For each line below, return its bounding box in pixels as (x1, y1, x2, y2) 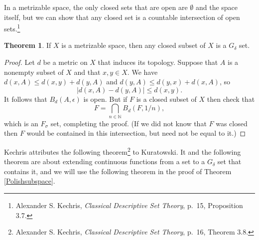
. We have (127, 66, 158, 77)
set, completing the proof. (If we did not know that (50, 118, 207, 128)
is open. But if (83, 93, 128, 104)
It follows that (4, 93, 47, 104)
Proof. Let (4, 57, 35, 67)
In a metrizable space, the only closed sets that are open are (4, 2, 188, 12)
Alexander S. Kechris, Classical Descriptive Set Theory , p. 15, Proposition (15, 200, 243, 210)
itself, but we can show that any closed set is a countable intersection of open (4, 11, 240, 22)
